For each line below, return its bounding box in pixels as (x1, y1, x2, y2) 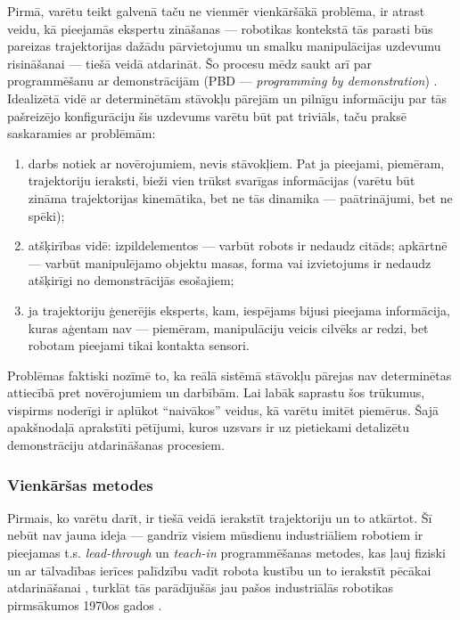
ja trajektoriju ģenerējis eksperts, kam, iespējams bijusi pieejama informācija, (28, 300, 450, 319)
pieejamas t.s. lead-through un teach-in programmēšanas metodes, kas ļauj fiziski (7, 543, 446, 562)
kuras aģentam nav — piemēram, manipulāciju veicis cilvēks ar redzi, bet (28, 318, 429, 337)
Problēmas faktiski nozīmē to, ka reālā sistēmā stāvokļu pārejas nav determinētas (7, 365, 452, 384)
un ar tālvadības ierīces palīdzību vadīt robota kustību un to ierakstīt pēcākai (7, 560, 431, 579)
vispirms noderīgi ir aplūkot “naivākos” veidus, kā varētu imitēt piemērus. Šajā (7, 400, 439, 419)
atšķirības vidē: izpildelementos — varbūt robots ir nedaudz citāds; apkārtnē (28, 236, 448, 255)
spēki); (28, 206, 65, 224)
